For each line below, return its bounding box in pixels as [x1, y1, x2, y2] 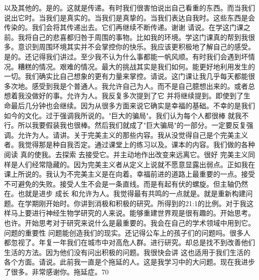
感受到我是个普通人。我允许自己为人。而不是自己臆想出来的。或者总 [31, 80, 255, 91]
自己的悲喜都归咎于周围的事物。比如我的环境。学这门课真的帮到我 [31, 31, 248, 42]
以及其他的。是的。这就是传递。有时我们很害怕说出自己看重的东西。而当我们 [4, 2, 255, 12]
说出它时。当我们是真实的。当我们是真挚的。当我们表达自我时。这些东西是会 [4, 12, 255, 22]
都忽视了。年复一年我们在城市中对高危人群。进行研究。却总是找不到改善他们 [4, 237, 255, 248]
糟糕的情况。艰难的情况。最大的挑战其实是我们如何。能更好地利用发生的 [17, 61, 255, 71]
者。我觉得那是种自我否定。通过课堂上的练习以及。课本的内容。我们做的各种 [4, 139, 255, 150]
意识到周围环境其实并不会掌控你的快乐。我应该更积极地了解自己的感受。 [17, 41, 255, 52]
